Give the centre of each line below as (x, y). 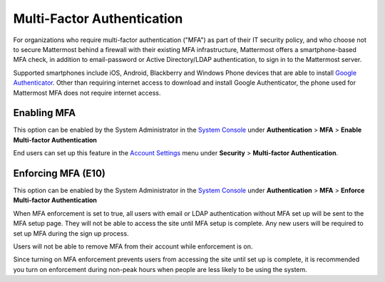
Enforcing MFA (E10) (60, 173)
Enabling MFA (45, 113)
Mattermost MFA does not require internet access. (87, 93)
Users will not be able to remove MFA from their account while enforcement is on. (133, 246)
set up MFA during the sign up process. (71, 233)
